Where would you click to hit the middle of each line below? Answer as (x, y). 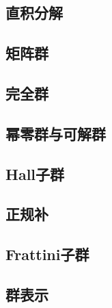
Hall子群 (35, 174)
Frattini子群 (47, 254)
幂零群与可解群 (56, 133)
